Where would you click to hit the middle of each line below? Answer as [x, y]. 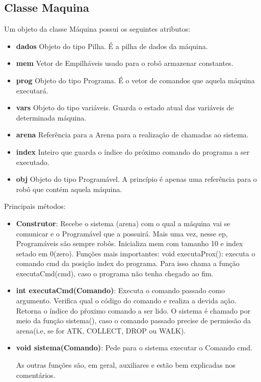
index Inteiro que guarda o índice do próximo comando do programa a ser [133, 151]
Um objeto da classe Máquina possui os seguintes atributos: [97, 29]
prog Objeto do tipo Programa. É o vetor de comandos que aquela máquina [135, 80]
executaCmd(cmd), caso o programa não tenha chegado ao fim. [115, 273]
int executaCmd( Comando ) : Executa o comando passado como [120, 290]
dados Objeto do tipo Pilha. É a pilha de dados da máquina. [112, 46]
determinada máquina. [51, 117]
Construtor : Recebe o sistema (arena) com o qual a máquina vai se [123, 223]
